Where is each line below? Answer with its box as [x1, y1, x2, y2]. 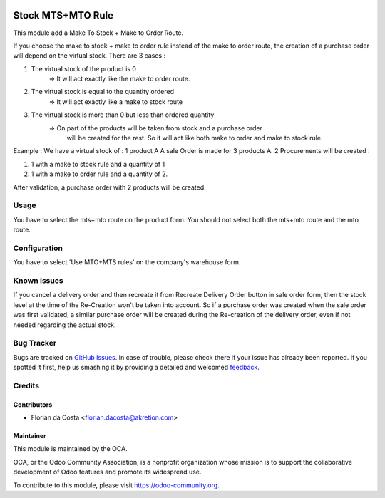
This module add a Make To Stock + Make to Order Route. [13, 28, 184, 37]
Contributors [13, 400, 53, 409]
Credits [13, 380, 39, 390]
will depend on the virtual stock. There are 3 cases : [13, 51, 166, 60]
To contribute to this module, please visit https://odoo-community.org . [13, 481, 220, 489]
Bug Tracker [13, 338, 57, 348]
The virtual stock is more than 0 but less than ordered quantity [31, 110, 215, 119]
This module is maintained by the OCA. [13, 445, 128, 453]
